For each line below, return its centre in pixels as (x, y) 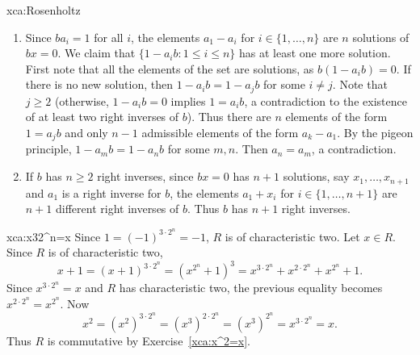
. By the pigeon (375, 133)
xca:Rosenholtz (44, 10)
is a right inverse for (111, 192)
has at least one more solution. (315, 53)
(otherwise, (82, 100)
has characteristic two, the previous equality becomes (251, 288)
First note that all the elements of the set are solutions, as (170, 68)
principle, (48, 149)
